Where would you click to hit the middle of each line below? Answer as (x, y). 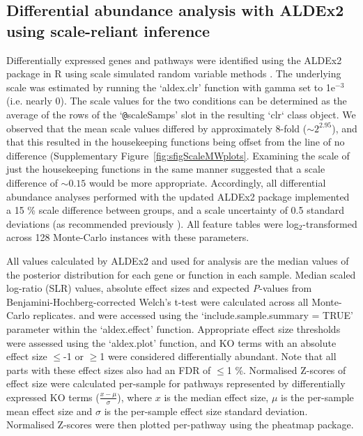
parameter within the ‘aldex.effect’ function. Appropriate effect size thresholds (173, 328)
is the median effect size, (216, 397)
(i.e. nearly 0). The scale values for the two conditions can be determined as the (177, 101)
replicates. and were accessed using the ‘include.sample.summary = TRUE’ (193, 315)
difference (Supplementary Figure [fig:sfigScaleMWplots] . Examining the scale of (178, 155)
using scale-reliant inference (108, 30)
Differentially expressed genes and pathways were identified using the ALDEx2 (174, 60)
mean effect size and (49, 411)
